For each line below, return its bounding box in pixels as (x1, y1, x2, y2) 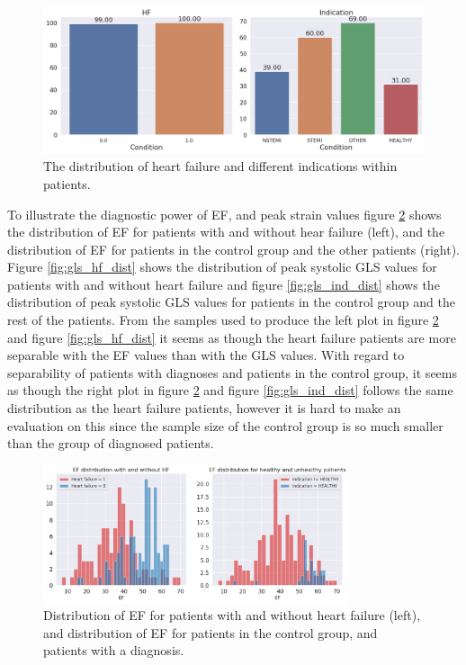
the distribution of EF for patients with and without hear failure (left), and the (7, 222, 445, 241)
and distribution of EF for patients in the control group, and (43, 623, 378, 642)
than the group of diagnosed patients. (7, 434, 214, 453)
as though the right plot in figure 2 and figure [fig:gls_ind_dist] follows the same (7, 381, 453, 400)
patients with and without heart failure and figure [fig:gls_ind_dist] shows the (7, 274, 440, 293)
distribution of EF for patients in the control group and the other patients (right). (7, 239, 460, 258)
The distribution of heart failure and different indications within (43, 157, 398, 175)
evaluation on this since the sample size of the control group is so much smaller (7, 416, 444, 435)
